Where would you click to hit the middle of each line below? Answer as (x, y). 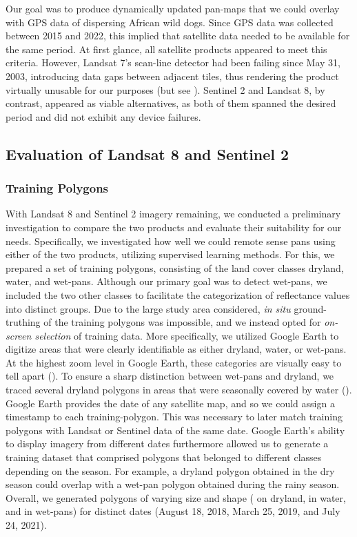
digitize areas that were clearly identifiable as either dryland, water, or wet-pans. (176, 349)
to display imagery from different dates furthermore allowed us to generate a (167, 443)
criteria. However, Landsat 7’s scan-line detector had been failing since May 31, (173, 62)
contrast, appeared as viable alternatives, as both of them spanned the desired (171, 103)
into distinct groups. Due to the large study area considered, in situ (148, 308)
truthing (23, 322)
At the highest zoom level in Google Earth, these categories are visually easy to (174, 362)
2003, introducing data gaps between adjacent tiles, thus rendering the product (172, 76)
